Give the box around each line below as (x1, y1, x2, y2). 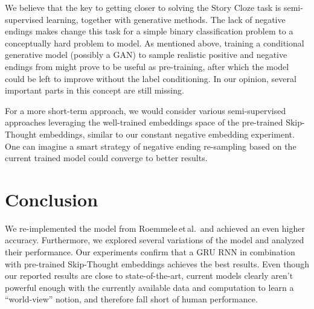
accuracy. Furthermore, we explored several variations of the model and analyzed (5, 234, 304, 246)
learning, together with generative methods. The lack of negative (46, 13, 286, 25)
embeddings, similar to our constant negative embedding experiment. (39, 127, 295, 140)
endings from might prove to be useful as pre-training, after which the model (5, 60, 289, 72)
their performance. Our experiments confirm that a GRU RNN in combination (5, 246, 295, 258)
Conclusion (5, 186, 98, 211)
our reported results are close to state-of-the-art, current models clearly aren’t (5, 269, 293, 282)
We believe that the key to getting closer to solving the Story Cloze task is (5, 1, 281, 13)
